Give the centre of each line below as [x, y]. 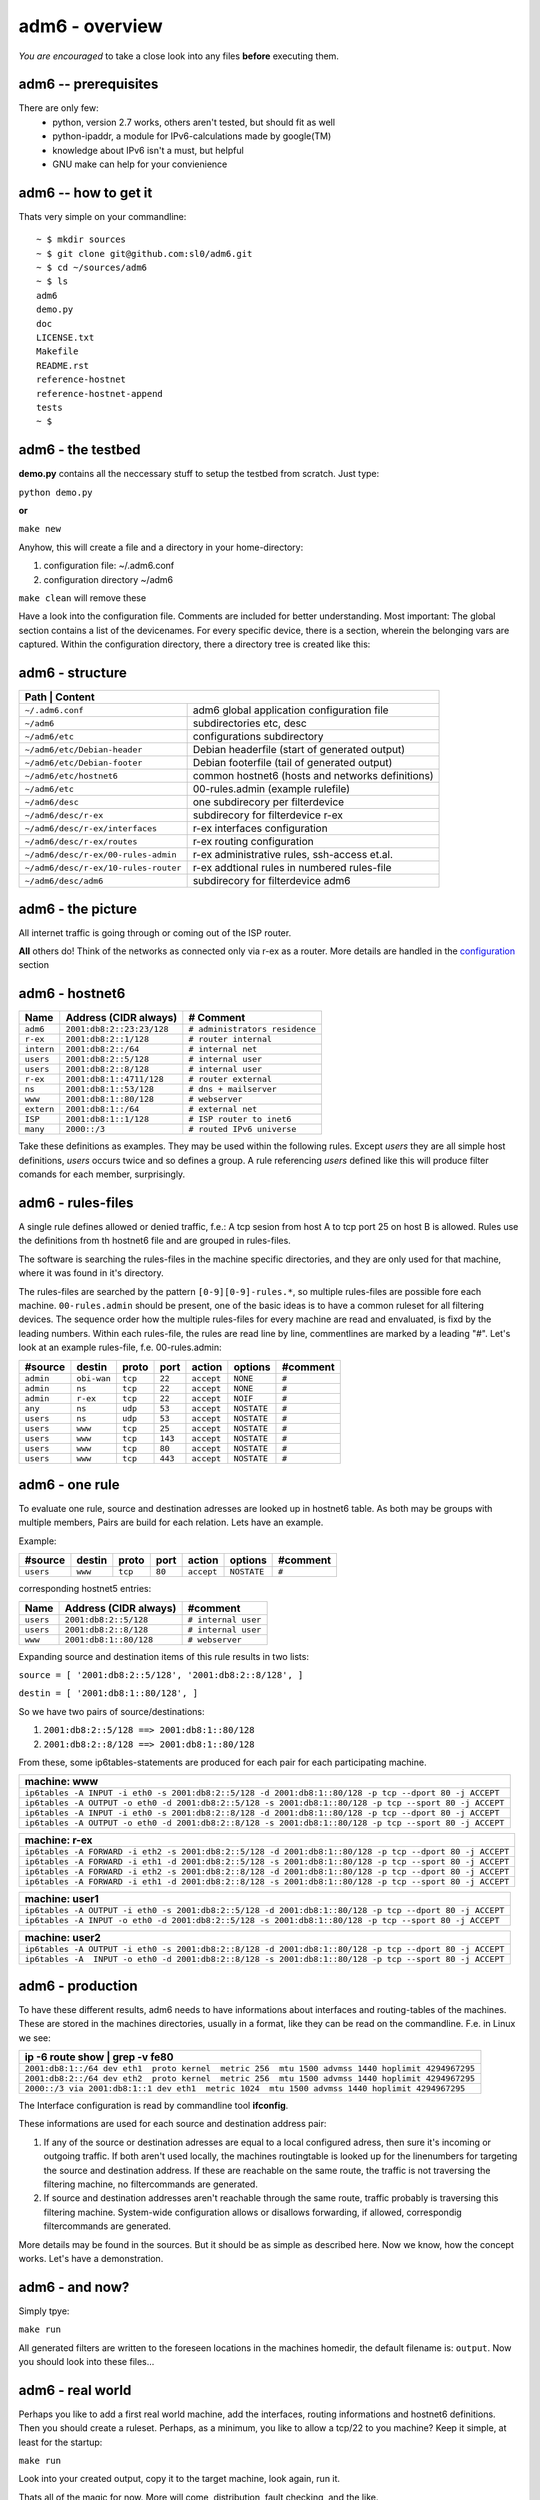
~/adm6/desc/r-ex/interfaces [91, 828]
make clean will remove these [82, 598]
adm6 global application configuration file [290, 710]
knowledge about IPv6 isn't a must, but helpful [148, 150]
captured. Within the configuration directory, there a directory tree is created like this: [194, 644]
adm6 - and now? [74, 2286]
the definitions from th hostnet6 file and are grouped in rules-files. [155, 1241]
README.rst [63, 365]
